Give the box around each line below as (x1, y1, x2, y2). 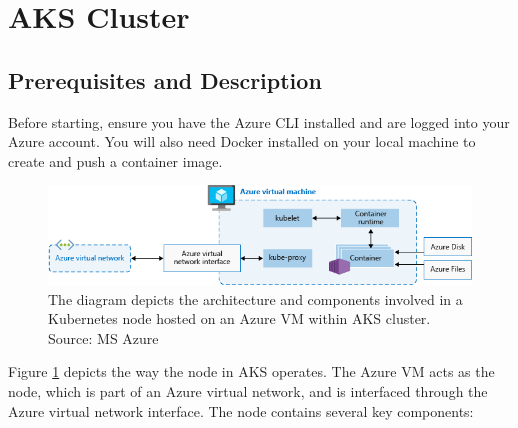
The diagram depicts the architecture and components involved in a (48, 288, 463, 309)
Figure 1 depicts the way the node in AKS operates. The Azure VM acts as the (8, 361, 495, 382)
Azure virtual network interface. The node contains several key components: (8, 400, 474, 421)
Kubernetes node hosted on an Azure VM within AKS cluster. (48, 308, 431, 329)
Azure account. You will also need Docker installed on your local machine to (8, 131, 476, 152)
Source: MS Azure (48, 327, 159, 348)
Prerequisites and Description (8, 64, 322, 95)
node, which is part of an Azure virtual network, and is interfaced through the (8, 381, 488, 402)
